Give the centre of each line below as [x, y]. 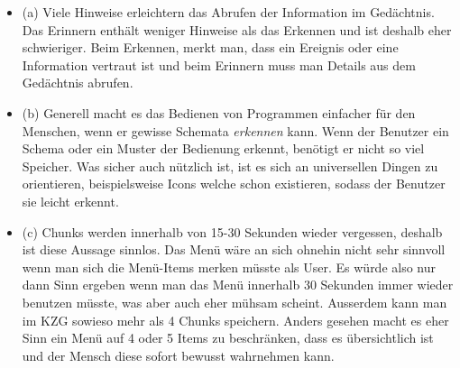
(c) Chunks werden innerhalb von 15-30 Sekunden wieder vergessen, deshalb [232, 231]
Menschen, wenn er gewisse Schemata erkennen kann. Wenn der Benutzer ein [235, 130]
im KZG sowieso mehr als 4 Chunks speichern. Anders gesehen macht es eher [235, 320]
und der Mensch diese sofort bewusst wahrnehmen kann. [178, 355]
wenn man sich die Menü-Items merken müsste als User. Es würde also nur [229, 267]
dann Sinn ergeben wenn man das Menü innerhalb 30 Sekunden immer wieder [238, 285]
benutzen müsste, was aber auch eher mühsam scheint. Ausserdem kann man [235, 302]
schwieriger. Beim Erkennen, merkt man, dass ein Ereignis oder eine [210, 47]
